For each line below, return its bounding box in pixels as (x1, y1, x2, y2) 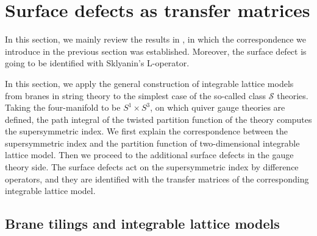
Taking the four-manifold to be (5, 101, 121, 114)
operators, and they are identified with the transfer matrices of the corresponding (5, 172, 309, 185)
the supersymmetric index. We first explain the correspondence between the (5, 125, 288, 137)
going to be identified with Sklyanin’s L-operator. (5, 57, 190, 69)
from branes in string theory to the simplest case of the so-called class (5, 89, 266, 102)
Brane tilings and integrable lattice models (5, 214, 280, 233)
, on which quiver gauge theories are (150, 101, 285, 114)
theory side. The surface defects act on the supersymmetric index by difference (5, 161, 299, 173)
